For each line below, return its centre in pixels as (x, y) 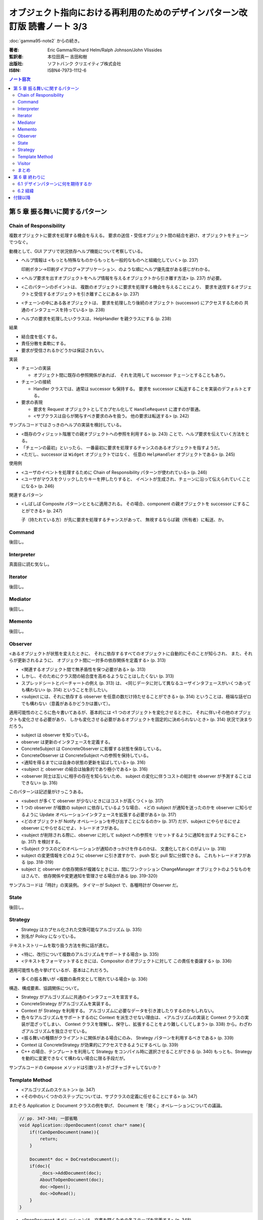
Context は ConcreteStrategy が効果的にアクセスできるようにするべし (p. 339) (100, 1045)
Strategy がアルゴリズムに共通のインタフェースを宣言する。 (81, 997)
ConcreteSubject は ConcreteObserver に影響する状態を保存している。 (93, 749)
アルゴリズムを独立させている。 (57, 1031)
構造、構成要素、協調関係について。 (45, 988)
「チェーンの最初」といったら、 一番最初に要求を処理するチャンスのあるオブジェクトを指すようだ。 (122, 447)
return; (49, 1139)
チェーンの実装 (36, 368)
